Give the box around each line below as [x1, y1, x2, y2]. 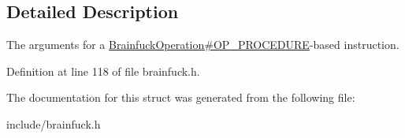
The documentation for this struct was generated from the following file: [6, 89, 355, 106]
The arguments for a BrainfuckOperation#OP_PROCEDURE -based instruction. [6, 36, 399, 53]
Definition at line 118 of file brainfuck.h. [6, 62, 200, 79]
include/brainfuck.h [6, 115, 101, 132]
